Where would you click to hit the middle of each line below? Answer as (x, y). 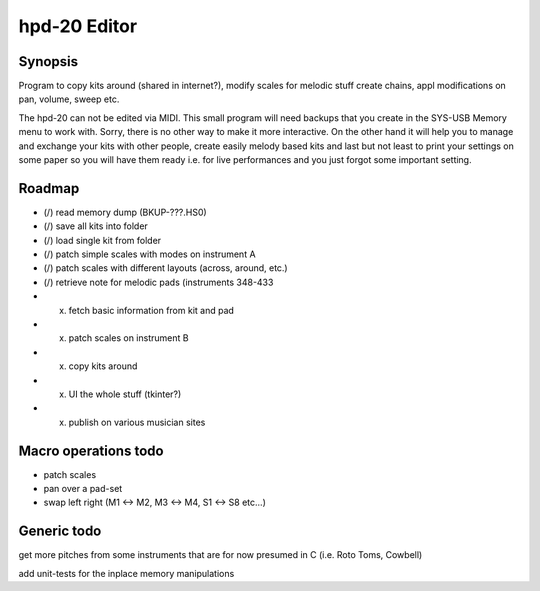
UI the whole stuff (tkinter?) (125, 394)
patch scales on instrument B (128, 338)
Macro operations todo (91, 450)
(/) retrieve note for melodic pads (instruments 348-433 (158, 282)
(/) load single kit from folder (102, 240)
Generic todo (60, 531)
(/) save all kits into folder (96, 226)
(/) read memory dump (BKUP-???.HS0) (125, 212)
